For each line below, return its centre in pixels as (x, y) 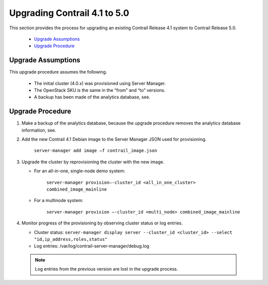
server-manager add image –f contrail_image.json (96, 151)
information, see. (39, 130)
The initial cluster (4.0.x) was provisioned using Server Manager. (100, 83)
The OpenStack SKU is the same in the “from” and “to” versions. (100, 90)
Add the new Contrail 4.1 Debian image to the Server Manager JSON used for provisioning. (114, 140)
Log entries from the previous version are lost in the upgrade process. (106, 269)
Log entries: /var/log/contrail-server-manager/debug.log (92, 246)
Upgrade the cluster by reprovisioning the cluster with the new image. (93, 162)
